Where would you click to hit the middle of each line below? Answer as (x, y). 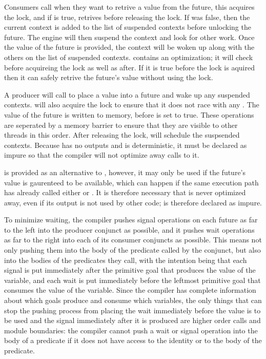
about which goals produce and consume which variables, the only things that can (133, 300)
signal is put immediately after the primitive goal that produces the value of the (130, 270)
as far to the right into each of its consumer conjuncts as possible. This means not (133, 240)
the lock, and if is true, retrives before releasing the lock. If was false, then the (127, 17)
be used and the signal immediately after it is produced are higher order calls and (132, 320)
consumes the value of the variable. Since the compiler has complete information (130, 290)
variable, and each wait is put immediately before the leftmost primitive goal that (132, 280)
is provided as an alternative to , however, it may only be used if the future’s (125, 172)
